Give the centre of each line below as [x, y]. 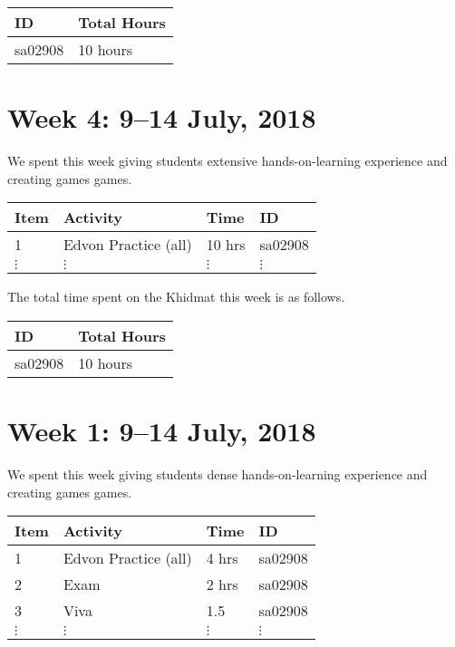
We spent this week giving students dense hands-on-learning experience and [218, 474]
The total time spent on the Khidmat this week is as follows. [176, 297]
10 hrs [226, 245]
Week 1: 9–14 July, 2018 [162, 431]
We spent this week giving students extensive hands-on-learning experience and [227, 161]
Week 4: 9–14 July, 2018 [162, 117]
